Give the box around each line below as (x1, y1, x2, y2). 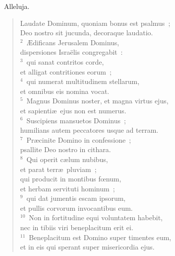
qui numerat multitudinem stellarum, (26, 76, 140, 86)
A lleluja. (4, 1, 30, 11)
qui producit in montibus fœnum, (20, 173, 121, 184)
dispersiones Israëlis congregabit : (20, 47, 123, 57)
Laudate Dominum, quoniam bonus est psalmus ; (20, 17, 171, 28)
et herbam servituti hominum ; (20, 183, 115, 193)
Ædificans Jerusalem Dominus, (26, 37, 119, 47)
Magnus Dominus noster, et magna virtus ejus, (26, 95, 169, 106)
